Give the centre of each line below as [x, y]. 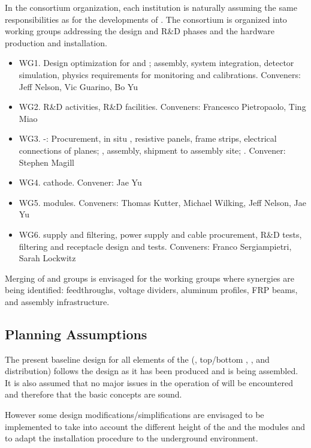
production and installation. [56, 42]
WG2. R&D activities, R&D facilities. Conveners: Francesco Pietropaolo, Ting [162, 107]
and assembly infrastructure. [57, 301]
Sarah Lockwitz [47, 258]
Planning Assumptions [76, 334]
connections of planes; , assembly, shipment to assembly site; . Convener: [152, 150]
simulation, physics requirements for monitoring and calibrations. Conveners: [160, 74]
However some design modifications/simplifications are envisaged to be [135, 415]
